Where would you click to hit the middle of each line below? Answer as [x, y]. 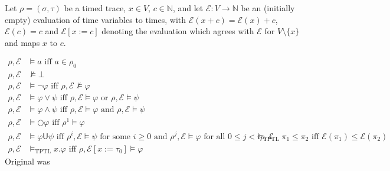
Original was [27, 161]
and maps [22, 42]
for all [214, 137]
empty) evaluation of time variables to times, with [96, 19]
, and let [188, 8]
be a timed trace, [95, 8]
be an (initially [268, 8]
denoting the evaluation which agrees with [178, 31]
